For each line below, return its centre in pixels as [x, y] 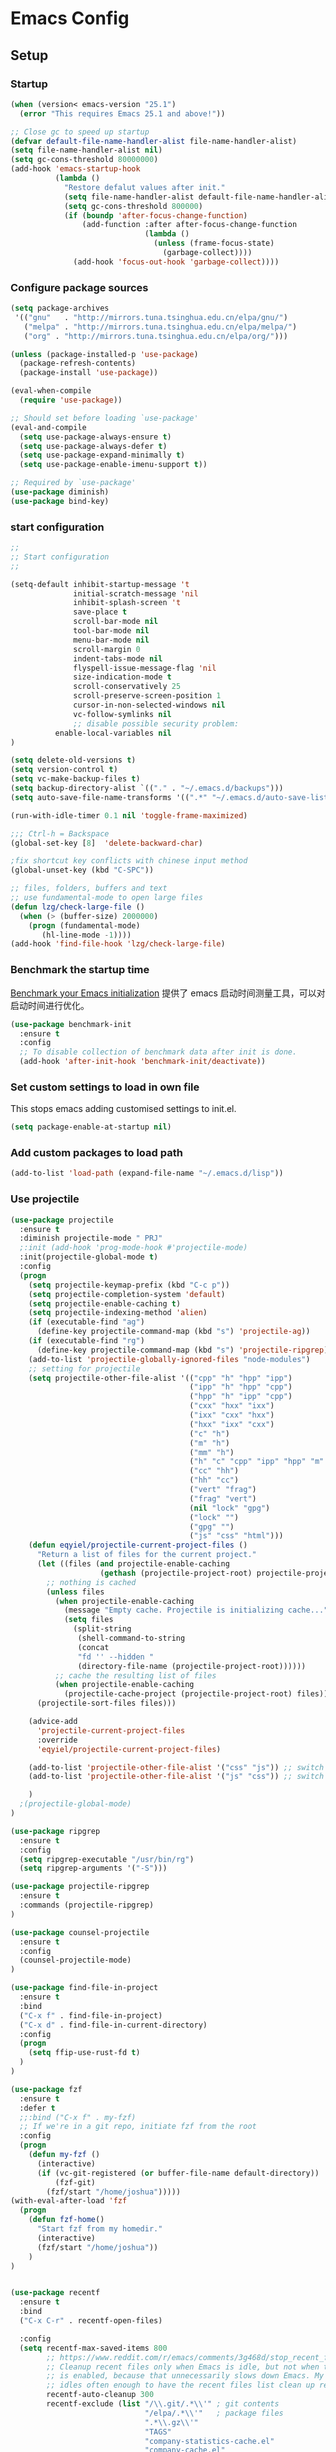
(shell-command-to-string [131, 1638]
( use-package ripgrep [55, 1831]
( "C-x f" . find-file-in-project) [91, 2015]
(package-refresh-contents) [78, 363]
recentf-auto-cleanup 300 [100, 2395]
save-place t [100, 612]
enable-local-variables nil [113, 733]
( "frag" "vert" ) [223, 1498]
